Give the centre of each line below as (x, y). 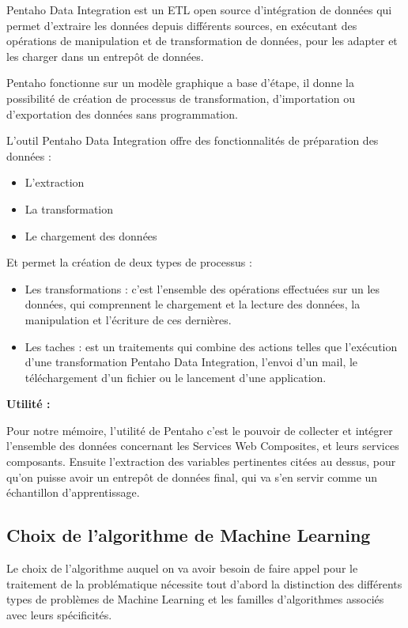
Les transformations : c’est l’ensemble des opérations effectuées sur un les (202, 288)
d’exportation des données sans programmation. (122, 113)
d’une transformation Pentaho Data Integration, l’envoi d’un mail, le (191, 362)
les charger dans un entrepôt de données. (105, 56)
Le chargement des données (91, 235)
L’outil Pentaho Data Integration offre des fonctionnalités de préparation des (193, 140)
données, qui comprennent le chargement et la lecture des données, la (193, 304)
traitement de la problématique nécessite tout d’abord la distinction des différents (204, 583)
